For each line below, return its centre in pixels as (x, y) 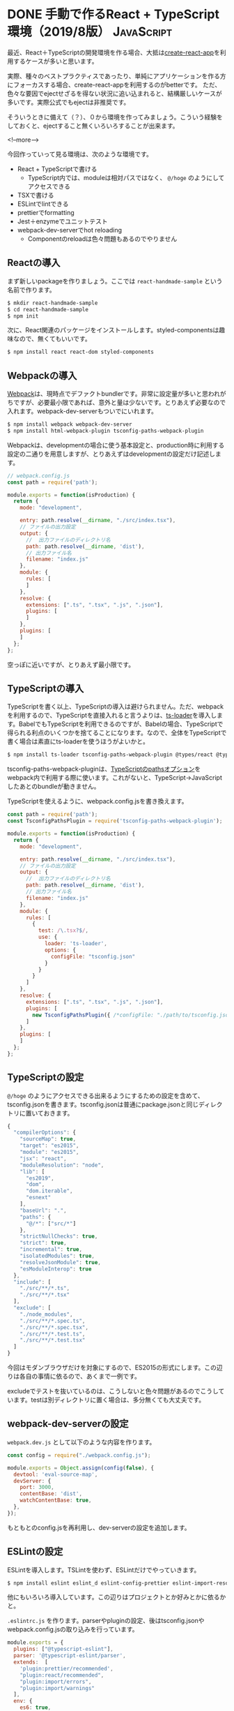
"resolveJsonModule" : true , (60, 1262)
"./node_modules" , (46, 1314)
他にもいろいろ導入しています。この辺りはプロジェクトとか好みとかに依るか (117, 1597)
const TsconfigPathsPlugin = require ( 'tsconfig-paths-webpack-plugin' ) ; (115, 821)
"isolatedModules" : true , (57, 1256)
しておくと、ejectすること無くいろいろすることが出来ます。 (93, 126)
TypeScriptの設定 (46, 1077)
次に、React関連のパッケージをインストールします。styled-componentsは (113, 330)
